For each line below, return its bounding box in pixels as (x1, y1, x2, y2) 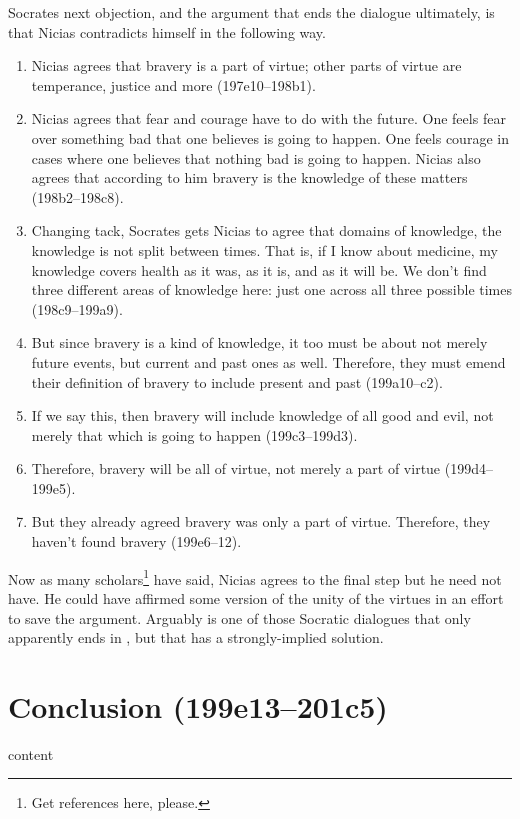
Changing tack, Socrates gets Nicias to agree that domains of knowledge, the (31, 220, 502, 241)
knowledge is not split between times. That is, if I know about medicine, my (31, 239, 498, 260)
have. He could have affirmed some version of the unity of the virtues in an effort (8, 587, 504, 608)
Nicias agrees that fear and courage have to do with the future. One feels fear (31, 108, 506, 129)
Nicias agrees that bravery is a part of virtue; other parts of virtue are (31, 55, 462, 76)
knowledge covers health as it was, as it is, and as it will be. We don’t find (31, 259, 487, 280)
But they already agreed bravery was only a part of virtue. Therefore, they (31, 511, 491, 532)
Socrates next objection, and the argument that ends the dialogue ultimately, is (8, 2, 495, 22)
